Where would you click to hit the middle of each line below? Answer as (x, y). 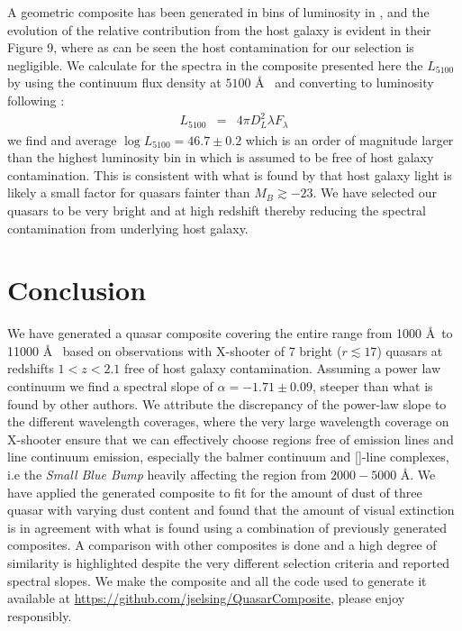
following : (36, 100)
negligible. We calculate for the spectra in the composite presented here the (215, 64)
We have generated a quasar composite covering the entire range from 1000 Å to (230, 333)
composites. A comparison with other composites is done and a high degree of (222, 545)
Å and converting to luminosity (344, 82)
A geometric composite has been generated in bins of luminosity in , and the (218, 12)
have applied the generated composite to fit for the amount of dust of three (215, 492)
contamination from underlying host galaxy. (128, 228)
